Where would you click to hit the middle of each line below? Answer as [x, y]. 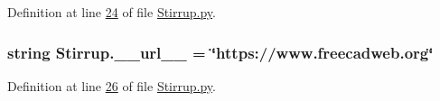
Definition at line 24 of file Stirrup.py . [112, 12]
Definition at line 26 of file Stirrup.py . [112, 85]
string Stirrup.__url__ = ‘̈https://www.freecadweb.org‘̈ [220, 52]
